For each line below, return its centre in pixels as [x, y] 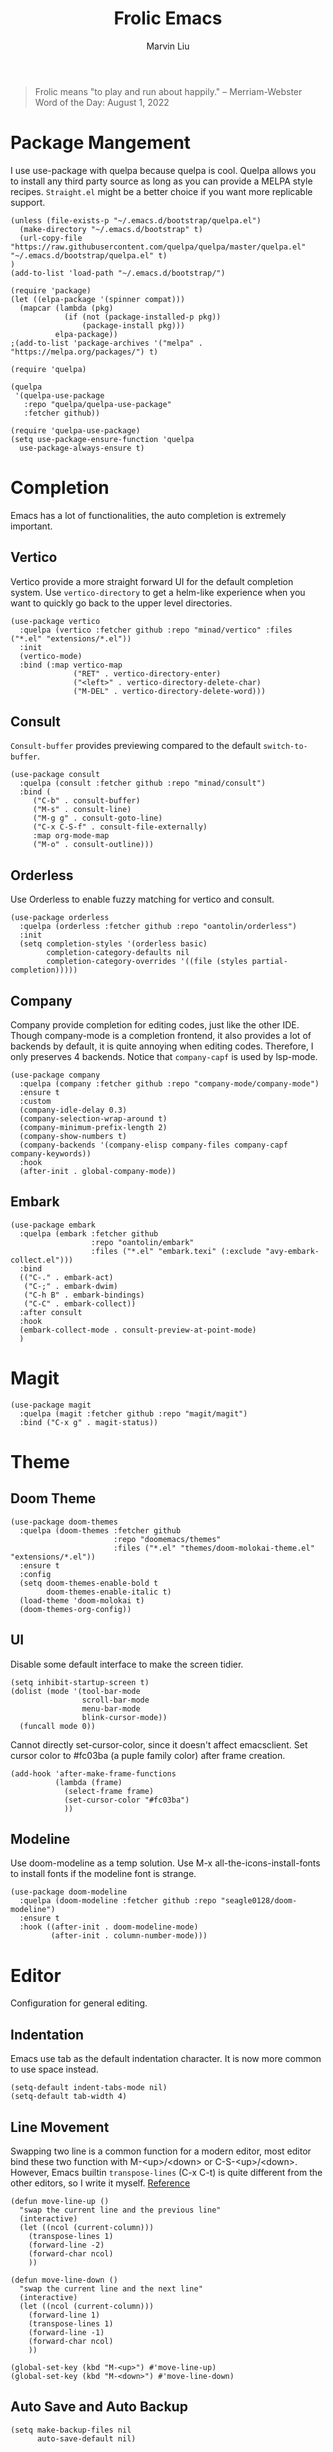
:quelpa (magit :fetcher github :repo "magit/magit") [133, 1413]
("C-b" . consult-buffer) [86, 801]
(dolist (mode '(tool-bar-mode [75, 1691]
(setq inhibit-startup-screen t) [80, 1682]
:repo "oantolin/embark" [142, 1242]
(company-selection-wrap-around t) [93, 1119]
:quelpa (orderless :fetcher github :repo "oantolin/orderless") [158, 927]
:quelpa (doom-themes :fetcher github [100, 1530]
